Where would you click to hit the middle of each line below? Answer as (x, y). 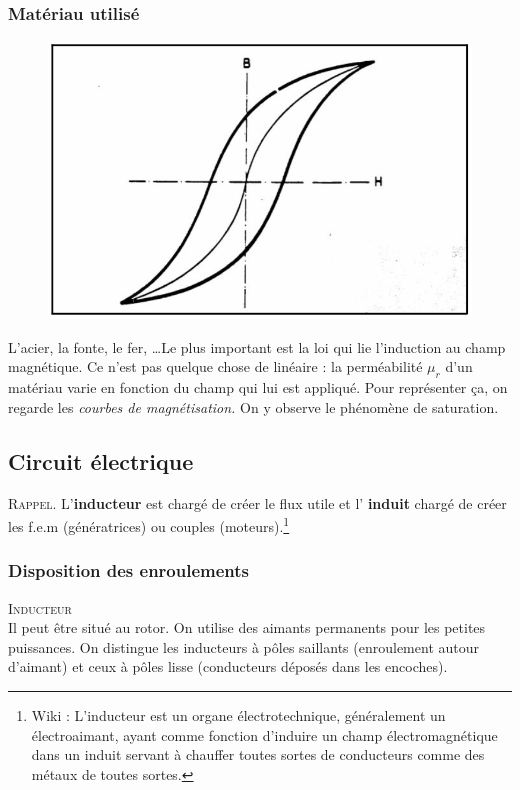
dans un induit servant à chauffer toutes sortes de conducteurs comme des (258, 754)
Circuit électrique (101, 460)
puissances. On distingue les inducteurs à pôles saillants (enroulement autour (243, 646)
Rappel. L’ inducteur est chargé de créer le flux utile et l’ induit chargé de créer (257, 502)
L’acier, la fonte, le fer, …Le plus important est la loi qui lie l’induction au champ (257, 346)
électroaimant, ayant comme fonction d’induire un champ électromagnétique (264, 734)
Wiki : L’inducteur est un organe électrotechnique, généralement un (238, 714)
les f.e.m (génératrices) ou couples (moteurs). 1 (149, 524)
